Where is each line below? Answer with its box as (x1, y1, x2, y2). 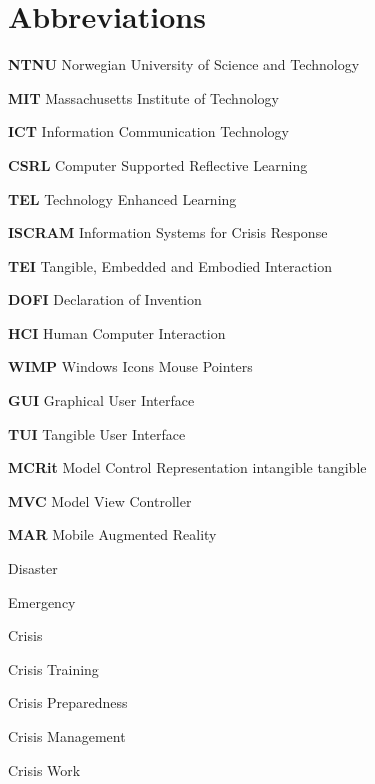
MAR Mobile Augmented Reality (8, 524, 217, 545)
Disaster (8, 558, 58, 579)
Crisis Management (8, 726, 126, 746)
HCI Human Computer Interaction (8, 322, 226, 343)
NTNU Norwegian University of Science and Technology (8, 54, 360, 75)
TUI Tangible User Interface (8, 423, 186, 444)
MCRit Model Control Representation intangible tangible (8, 457, 367, 478)
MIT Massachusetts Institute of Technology (8, 87, 279, 108)
